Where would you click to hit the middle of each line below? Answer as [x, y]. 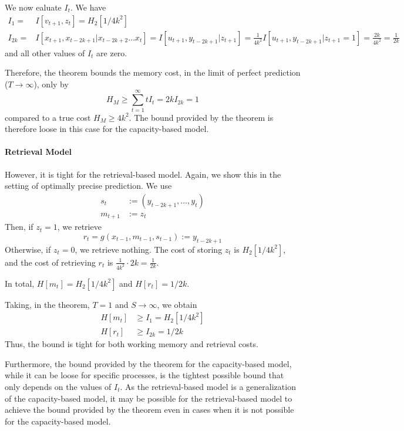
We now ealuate [33, 7]
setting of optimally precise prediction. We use [88, 186]
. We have [88, 7]
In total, [20, 283]
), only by [51, 84]
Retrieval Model [38, 152]
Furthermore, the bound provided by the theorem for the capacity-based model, [148, 363]
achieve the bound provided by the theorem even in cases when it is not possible [149, 410]
